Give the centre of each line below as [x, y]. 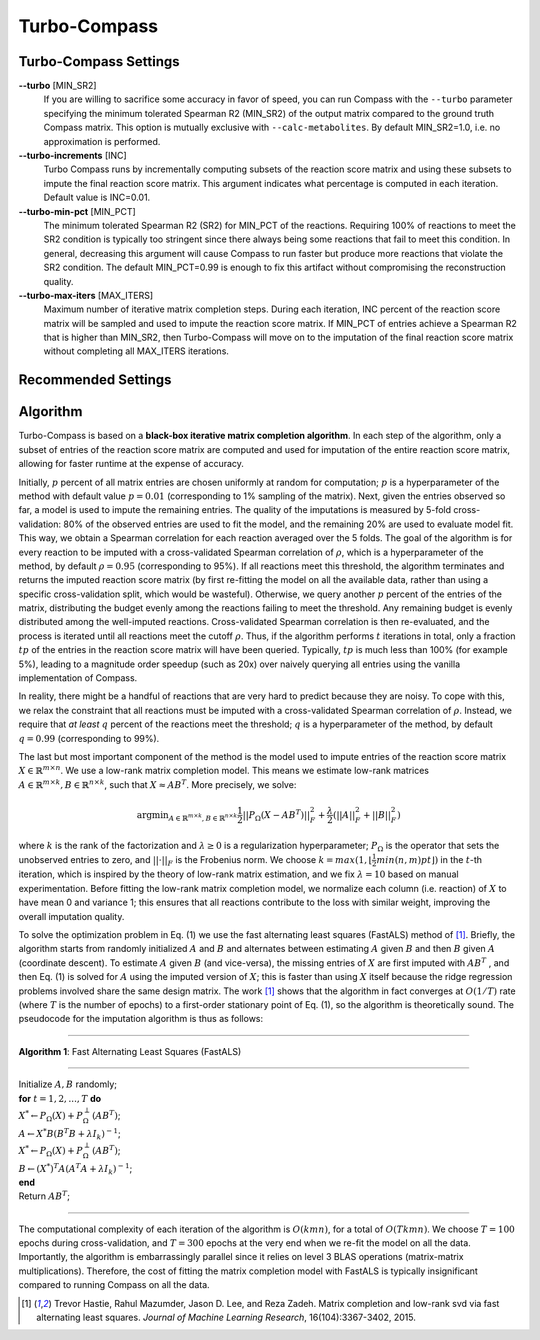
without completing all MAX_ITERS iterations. [136, 351]
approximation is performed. [102, 141]
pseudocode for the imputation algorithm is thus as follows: [141, 1019]
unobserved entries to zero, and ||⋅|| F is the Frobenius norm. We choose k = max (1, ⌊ [195, 860]
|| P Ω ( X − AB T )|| [276, 815]
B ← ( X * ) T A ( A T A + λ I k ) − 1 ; [75, 1169]
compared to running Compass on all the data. [114, 1285]
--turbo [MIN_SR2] [57, 86]
